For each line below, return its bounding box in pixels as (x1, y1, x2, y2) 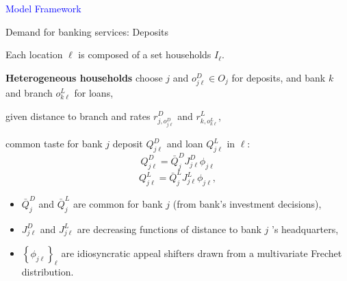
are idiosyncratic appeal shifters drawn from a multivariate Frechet (61, 246, 342, 260)
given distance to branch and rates (5, 108, 151, 123)
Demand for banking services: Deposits (5, 24, 168, 38)
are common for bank (73, 196, 163, 210)
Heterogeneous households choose (5, 70, 163, 84)
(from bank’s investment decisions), (172, 196, 322, 210)
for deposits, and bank (231, 70, 326, 84)
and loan (166, 136, 203, 151)
